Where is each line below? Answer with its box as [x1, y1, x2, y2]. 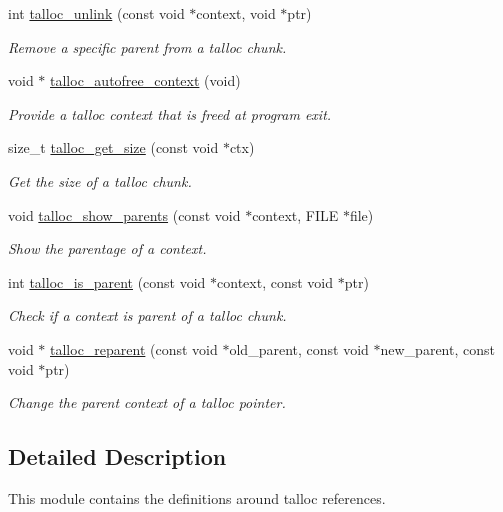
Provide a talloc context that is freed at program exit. [8, 103, 332, 124]
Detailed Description [8, 441, 227, 472]
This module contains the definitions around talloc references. [8, 487, 386, 508]
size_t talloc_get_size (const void [8, 137, 219, 158]
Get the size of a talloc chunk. [8, 170, 192, 191]
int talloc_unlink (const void [8, 3, 185, 23]
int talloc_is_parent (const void [8, 271, 206, 292]
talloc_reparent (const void [50, 338, 218, 359]
